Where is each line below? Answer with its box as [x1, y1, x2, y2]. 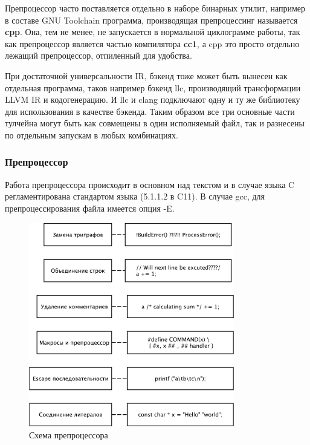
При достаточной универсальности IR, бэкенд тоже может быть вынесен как [5, 69, 288, 82]
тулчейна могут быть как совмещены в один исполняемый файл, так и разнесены [5, 117, 305, 129]
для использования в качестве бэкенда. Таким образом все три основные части [5, 105, 295, 117]
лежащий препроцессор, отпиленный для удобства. [5, 49, 192, 62]
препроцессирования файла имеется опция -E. [5, 201, 175, 214]
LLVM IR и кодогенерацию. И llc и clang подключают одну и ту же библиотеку [5, 93, 300, 106]
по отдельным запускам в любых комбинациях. [5, 128, 178, 141]
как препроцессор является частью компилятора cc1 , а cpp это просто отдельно [5, 37, 300, 50]
